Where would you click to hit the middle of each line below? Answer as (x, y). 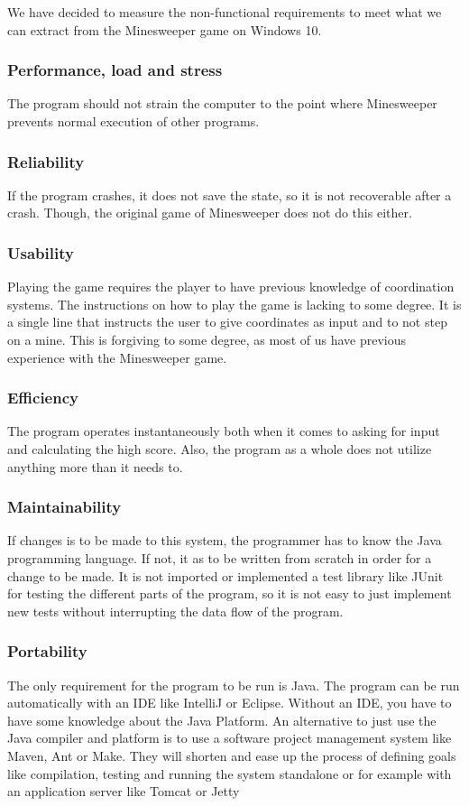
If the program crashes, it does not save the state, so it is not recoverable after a (230, 195)
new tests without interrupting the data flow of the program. (175, 611)
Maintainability (64, 507)
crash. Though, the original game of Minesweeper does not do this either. (210, 213)
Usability (41, 252)
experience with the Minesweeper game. (117, 357)
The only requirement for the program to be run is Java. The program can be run (234, 685)
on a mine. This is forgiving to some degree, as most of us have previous (207, 339)
